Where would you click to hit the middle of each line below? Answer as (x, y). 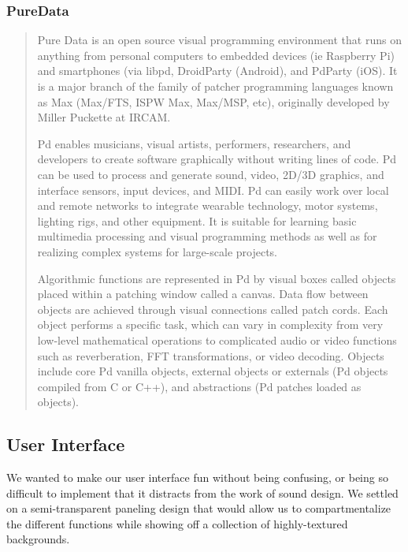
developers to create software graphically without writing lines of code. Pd (217, 159)
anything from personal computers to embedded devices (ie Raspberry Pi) (216, 55)
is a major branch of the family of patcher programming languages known (215, 86)
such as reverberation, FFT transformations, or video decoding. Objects (211, 355)
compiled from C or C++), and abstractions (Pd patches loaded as (199, 386)
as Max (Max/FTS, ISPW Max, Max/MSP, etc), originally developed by (213, 101)
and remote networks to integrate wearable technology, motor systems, (208, 205)
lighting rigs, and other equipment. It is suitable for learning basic (197, 220)
